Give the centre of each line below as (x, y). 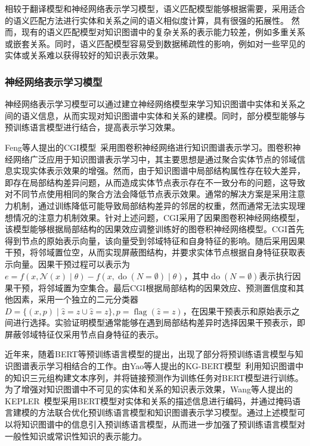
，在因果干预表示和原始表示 (237, 311)
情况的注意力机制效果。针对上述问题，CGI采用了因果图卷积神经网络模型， (159, 217)
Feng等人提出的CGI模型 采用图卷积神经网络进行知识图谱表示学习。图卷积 (149, 147)
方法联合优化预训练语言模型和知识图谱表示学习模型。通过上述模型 (167, 412)
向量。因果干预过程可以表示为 (71, 263)
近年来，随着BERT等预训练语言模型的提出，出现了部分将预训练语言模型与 (150, 354)
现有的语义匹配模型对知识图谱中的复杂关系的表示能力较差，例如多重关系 (163, 32)
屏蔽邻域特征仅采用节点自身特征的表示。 (84, 334)
